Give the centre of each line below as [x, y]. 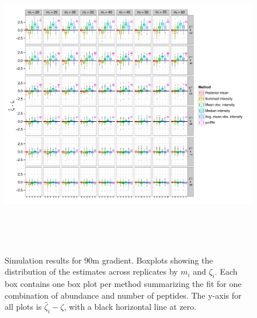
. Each [226, 271]
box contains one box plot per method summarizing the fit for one [123, 283]
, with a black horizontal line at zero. [130, 307]
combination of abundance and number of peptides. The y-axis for [123, 295]
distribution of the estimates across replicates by [91, 271]
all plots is [23, 307]
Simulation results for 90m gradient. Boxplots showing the [109, 260]
